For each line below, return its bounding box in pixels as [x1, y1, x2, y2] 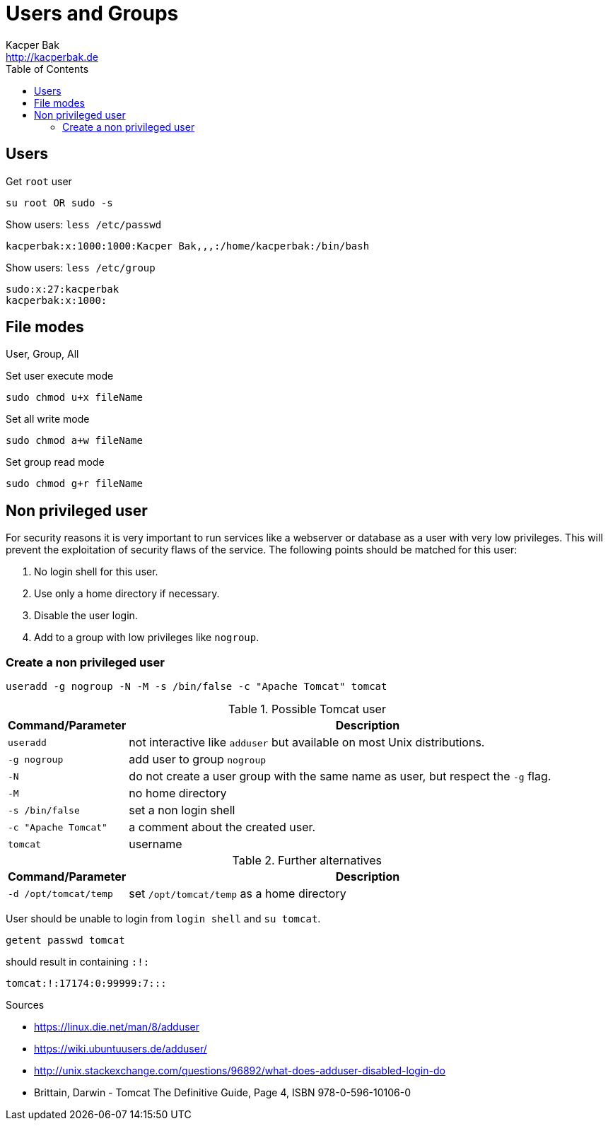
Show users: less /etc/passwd [6, 218, 162, 230]
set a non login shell [129, 803, 235, 818]
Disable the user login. [34, 609, 138, 622]
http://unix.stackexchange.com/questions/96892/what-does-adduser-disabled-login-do [34, 1065, 445, 1077]
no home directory [129, 786, 227, 801]
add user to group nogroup [129, 752, 267, 767]
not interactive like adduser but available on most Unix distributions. [129, 735, 485, 750]
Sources [6, 999, 45, 1011]
